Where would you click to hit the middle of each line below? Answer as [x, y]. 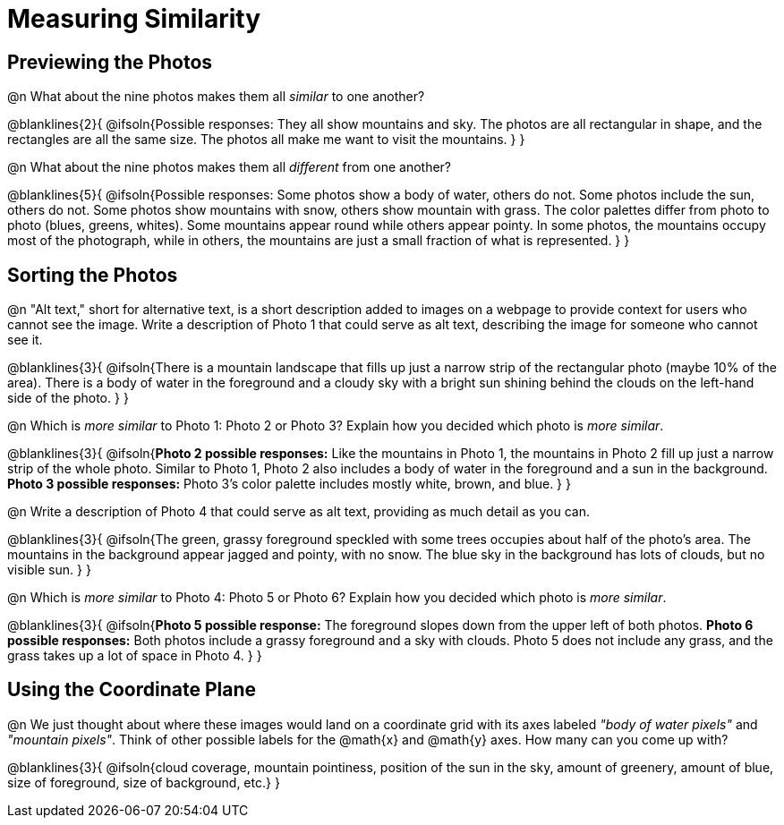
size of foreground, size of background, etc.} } [144, 782]
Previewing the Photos [110, 62]
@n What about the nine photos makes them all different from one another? [230, 167]
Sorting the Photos [93, 275]
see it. [25, 340]
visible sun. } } [49, 570]
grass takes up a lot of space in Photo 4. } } [135, 656]
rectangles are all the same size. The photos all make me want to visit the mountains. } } [266, 140]
